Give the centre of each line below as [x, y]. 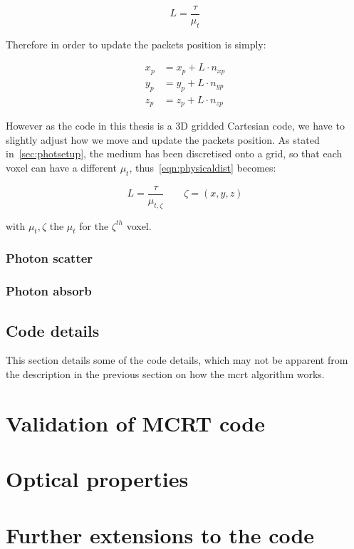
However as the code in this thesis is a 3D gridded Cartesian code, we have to [175, 126]
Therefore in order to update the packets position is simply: [136, 44]
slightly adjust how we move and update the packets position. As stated [163, 139]
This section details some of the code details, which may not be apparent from [177, 360]
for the [94, 225]
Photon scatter [50, 258]
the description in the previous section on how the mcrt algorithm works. [165, 373]
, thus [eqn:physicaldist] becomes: [203, 168]
